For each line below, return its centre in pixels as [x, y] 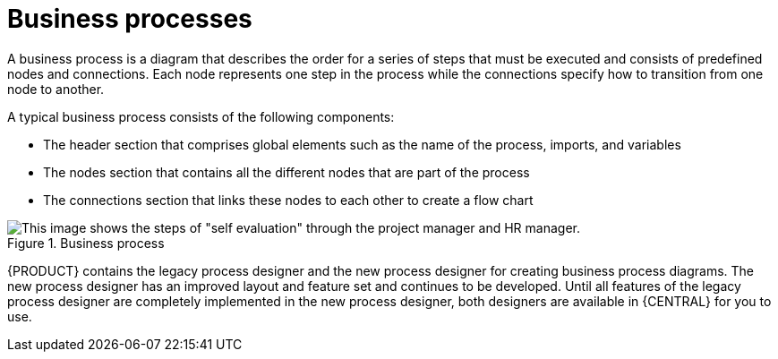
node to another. [56, 89]
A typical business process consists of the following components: [201, 116]
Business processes [130, 19]
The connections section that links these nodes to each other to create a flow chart [288, 200]
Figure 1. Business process [86, 243]
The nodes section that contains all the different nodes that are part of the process [286, 172]
